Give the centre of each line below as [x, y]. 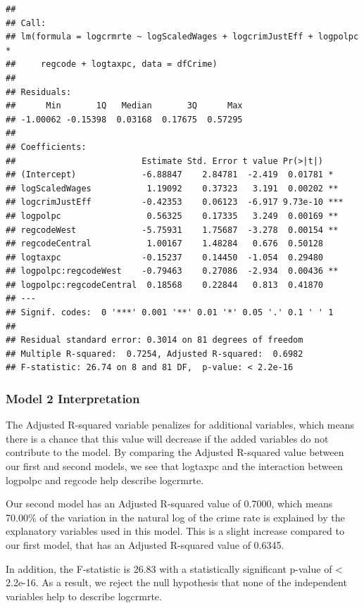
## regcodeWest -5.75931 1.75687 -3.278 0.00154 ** [172, 230]
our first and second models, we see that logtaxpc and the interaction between [174, 466]
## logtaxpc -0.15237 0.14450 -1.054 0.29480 [165, 257]
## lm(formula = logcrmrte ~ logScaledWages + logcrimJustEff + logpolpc [182, 37]
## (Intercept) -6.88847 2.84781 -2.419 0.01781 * [170, 175]
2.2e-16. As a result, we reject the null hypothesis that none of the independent [176, 582]
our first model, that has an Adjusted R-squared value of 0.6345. [145, 545]
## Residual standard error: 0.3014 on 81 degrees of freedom [155, 340]
